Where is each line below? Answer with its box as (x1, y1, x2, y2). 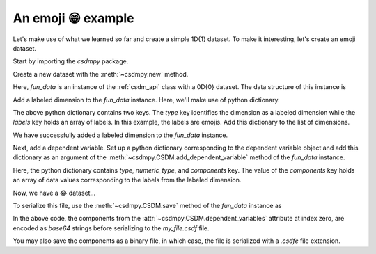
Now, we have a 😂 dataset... (13, 189, 96, 197)
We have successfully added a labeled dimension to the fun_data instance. (13, 131, 228, 139)
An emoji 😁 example (13, 10, 135, 26)
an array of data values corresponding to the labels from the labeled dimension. (13, 176, 242, 184)
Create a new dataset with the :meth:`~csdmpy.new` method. (13, 70, 189, 78)
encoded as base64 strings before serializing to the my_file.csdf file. (13, 223, 210, 232)
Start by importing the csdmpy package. (13, 57, 129, 65)
